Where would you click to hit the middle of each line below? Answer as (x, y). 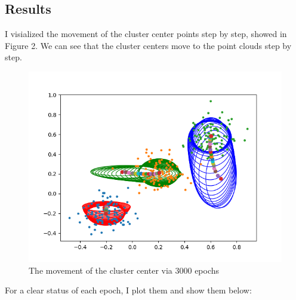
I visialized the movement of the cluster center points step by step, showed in (146, 34)
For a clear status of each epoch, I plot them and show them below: (128, 290)
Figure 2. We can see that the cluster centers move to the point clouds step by (148, 45)
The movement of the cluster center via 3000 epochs (124, 270)
